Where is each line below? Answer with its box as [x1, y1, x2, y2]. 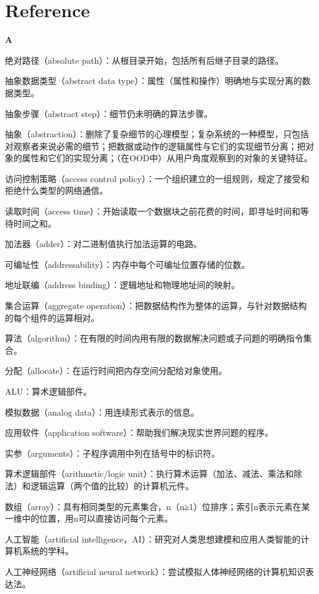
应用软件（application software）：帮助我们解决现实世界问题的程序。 [5, 426, 274, 439]
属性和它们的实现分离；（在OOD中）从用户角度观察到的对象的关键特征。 [21, 151, 313, 164]
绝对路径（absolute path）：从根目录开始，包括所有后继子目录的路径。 [5, 53, 284, 66]
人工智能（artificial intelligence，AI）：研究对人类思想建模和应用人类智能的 [5, 532, 301, 545]
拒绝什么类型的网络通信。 [5, 184, 108, 197]
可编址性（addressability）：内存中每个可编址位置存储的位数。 [5, 257, 250, 270]
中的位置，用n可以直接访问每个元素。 [21, 512, 173, 525]
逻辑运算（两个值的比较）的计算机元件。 [30, 479, 194, 492]
